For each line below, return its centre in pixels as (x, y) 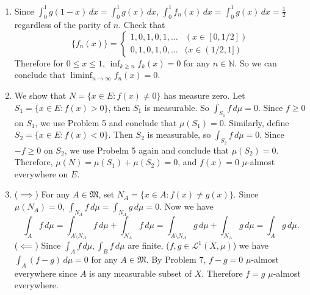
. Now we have (186, 206)
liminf (81, 76)
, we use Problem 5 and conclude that (106, 122)
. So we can (256, 62)
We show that (40, 95)
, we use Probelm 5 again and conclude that (147, 150)
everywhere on (41, 173)
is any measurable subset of (140, 273)
